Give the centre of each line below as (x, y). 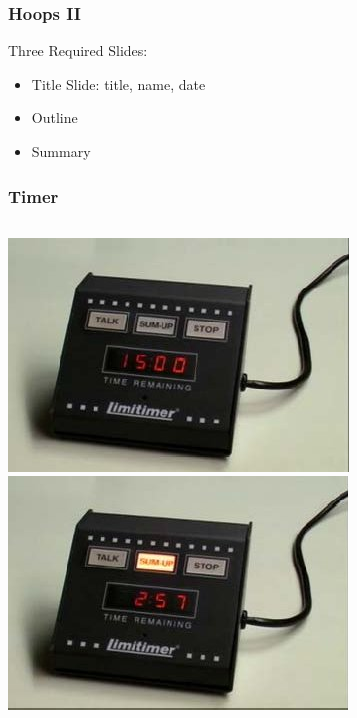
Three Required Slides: (78, 50)
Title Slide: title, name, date (118, 83)
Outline (54, 117)
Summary (61, 151)
